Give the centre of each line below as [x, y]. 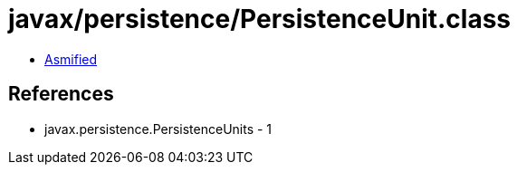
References [61, 94]
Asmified [71, 59]
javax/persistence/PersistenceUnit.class [260, 19]
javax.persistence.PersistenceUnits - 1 [158, 129]
